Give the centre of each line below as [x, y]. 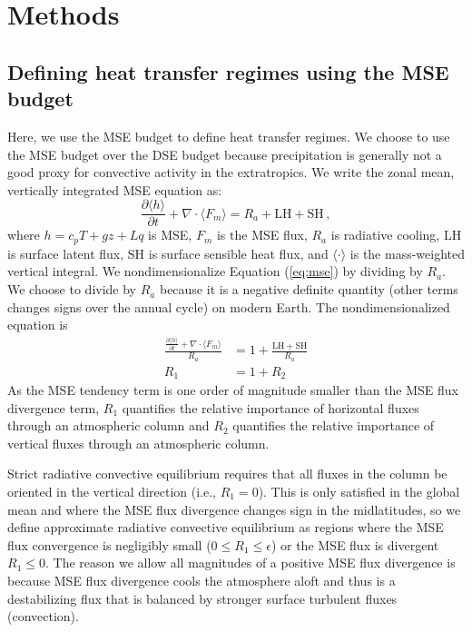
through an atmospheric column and [108, 425]
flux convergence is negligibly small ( [109, 544]
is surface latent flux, [66, 253]
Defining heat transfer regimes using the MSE [228, 71]
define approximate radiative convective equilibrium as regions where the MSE [226, 527]
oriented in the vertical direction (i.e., [112, 492]
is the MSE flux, [262, 235]
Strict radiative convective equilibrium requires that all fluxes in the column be [227, 474]
